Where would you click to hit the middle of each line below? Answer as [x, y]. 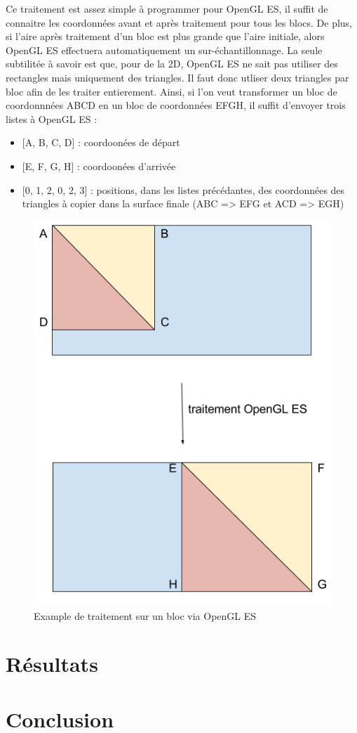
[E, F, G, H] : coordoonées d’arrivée [99, 166]
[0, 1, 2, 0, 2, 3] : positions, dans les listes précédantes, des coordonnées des [183, 189]
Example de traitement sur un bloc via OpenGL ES [145, 615]
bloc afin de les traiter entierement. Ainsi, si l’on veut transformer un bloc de [171, 91]
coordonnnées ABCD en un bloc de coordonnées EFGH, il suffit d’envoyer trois [176, 105]
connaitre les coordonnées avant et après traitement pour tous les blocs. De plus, [179, 22]
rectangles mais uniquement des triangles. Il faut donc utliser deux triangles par [177, 77]
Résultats [52, 664]
